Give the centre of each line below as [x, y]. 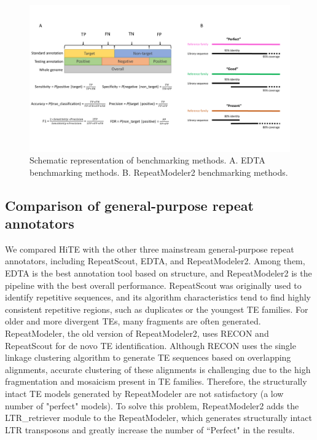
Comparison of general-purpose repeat [129, 205]
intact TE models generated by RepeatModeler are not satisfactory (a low [144, 393]
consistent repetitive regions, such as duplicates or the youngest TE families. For [157, 309]
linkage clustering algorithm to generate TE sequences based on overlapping [148, 357]
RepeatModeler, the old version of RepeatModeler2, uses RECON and [137, 333]
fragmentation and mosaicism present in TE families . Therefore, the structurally [156, 381]
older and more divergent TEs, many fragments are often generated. [133, 321]
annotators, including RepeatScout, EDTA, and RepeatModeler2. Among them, [155, 261]
